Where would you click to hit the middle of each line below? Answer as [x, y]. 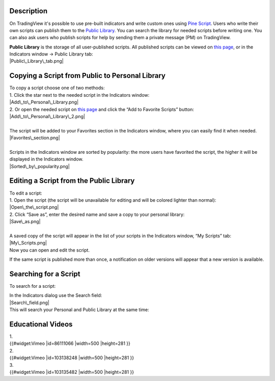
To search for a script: [33, 286]
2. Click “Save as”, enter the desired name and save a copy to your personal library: [97, 214]
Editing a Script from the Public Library [72, 181]
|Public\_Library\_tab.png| [36, 61]
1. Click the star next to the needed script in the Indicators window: [79, 95]
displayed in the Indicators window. [46, 159]
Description [29, 11]
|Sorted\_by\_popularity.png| [39, 166]
